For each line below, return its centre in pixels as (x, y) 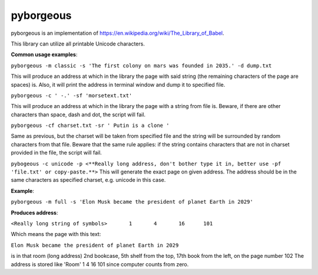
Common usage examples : (44, 55)
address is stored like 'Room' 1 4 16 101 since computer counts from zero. (100, 264)
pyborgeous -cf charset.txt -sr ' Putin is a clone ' (90, 126)
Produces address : (34, 212)
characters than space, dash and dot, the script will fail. (78, 114)
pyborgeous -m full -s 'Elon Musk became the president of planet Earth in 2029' (132, 202)
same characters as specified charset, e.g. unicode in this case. (88, 180)
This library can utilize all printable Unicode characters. (78, 44)
